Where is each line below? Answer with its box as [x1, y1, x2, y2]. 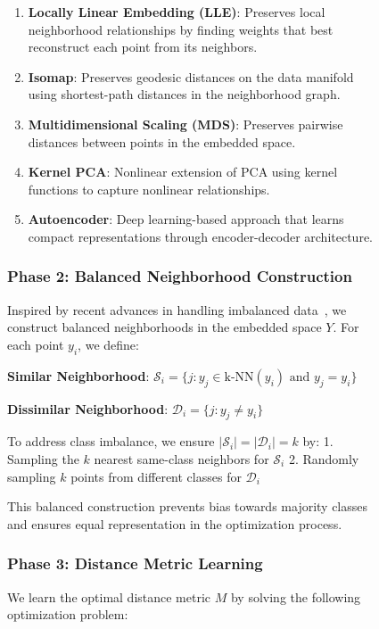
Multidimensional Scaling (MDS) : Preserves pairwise [28, 114, 343, 133]
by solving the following [230, 587, 361, 606]
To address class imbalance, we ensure [7, 432, 215, 451]
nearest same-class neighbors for [94, 449, 269, 468]
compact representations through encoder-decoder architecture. [28, 227, 373, 245]
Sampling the [7, 449, 79, 468]
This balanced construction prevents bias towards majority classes [7, 497, 368, 516]
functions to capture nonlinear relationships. [28, 179, 270, 198]
